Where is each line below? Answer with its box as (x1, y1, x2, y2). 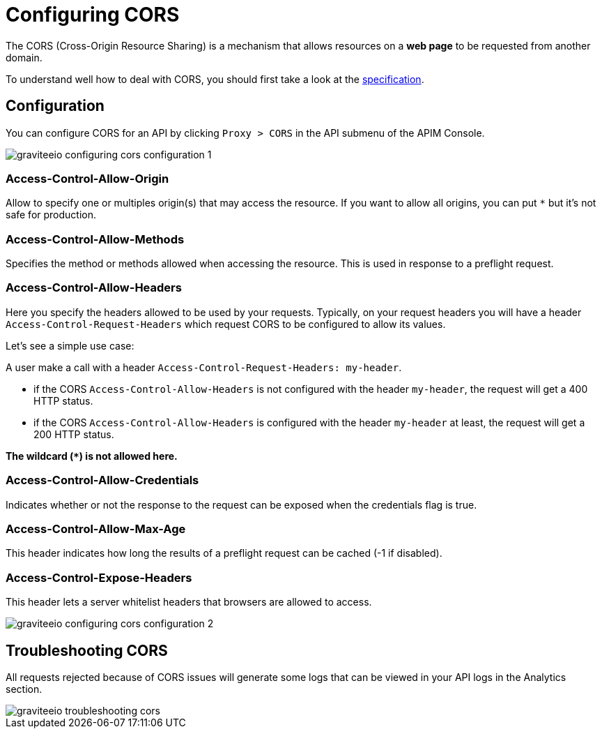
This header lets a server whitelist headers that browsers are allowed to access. (6, 596, 372, 608)
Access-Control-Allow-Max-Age (6, 521, 186, 536)
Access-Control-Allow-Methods (6, 232, 185, 246)
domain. (6, 51, 43, 63)
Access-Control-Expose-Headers (6, 570, 192, 585)
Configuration (6, 97, 105, 115)
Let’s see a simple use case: (6, 339, 134, 352)
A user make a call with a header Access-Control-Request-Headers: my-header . (6, 361, 402, 373)
